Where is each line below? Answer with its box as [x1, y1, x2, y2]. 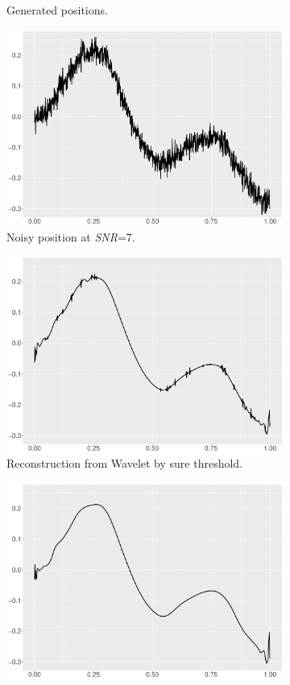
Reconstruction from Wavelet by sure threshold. [6, 455, 243, 472]
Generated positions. [6, 2, 108, 18]
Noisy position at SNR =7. [6, 228, 135, 245]
